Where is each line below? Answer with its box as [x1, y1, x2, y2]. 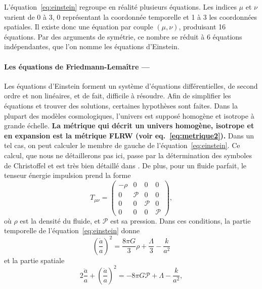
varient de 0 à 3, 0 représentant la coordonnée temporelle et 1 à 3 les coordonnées [4, 11, 257, 22]
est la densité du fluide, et [20, 215, 101, 226]
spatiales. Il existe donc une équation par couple [4, 21, 153, 32]
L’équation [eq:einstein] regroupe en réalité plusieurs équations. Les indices [4, 2, 237, 12]
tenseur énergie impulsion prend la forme [4, 170, 131, 180]
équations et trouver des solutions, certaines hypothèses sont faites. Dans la [4, 100, 238, 111]
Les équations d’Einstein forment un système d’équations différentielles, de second [4, 80, 258, 91]
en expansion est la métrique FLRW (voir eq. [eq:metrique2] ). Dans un [4, 130, 254, 140]
